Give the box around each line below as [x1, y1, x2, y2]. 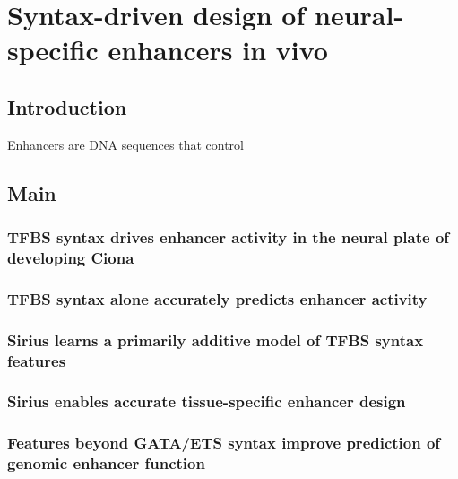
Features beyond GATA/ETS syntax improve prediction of [7, 431, 441, 454]
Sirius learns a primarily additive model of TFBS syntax [7, 328, 424, 351]
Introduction [7, 92, 127, 120]
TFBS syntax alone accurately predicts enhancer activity [7, 287, 428, 309]
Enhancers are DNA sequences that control [7, 135, 244, 153]
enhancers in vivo [108, 31, 328, 68]
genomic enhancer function [7, 452, 205, 475]
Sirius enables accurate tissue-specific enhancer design [7, 390, 406, 413]
